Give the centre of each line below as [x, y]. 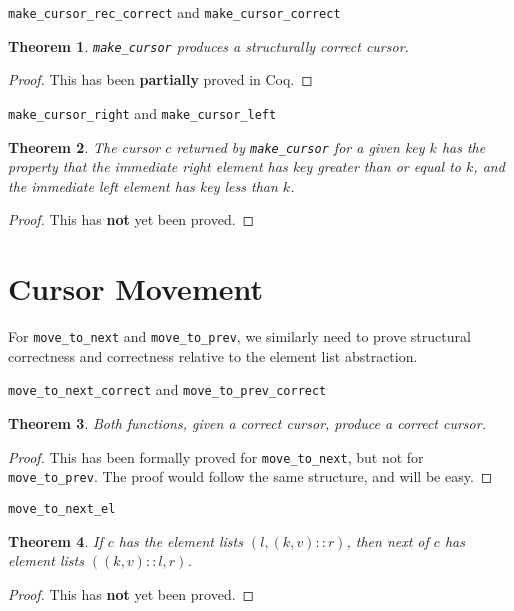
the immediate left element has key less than [143, 185]
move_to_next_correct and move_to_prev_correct [167, 389]
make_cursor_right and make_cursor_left [142, 112]
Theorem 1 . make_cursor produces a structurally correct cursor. [208, 45]
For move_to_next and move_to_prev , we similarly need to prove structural [239, 336]
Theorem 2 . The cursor [84, 146]
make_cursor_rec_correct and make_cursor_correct [174, 12]
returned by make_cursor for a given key [300, 146]
